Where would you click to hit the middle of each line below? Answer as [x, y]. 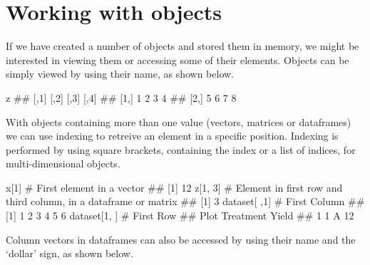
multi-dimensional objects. [63, 163]
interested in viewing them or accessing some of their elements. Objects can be [178, 59]
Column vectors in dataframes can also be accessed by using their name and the [181, 239]
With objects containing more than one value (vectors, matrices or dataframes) [179, 121]
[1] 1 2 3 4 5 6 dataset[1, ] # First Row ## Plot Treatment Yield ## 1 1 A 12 [180, 215]
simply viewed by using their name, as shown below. [120, 74]
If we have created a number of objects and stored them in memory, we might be [183, 46]
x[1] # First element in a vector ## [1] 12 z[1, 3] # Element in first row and [174, 187]
